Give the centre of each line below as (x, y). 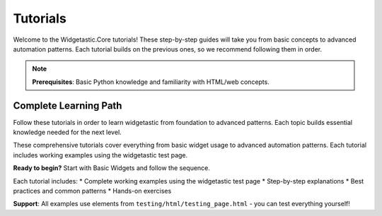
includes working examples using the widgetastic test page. (100, 155)
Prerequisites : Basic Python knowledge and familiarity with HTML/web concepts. (151, 82)
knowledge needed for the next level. (67, 132)
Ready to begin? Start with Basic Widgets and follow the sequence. (111, 168)
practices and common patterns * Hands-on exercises (92, 191)
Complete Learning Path (68, 106)
